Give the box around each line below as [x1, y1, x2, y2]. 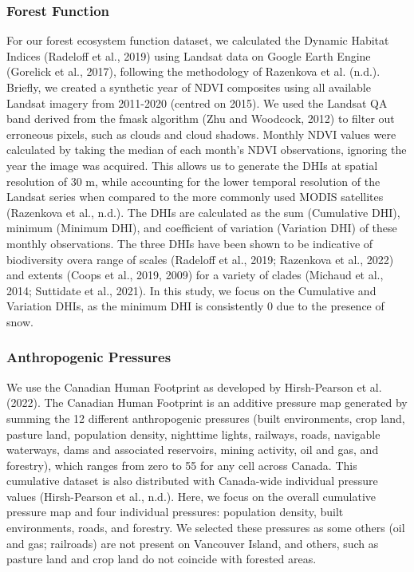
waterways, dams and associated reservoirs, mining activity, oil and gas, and [6, 441, 379, 458]
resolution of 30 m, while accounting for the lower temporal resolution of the [6, 172, 380, 189]
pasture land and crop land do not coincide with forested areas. [6, 550, 317, 567]
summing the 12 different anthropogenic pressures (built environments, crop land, [6, 409, 405, 426]
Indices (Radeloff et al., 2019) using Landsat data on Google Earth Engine [6, 47, 371, 64]
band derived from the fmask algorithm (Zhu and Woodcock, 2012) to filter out [6, 110, 395, 127]
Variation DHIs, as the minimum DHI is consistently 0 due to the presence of [6, 298, 384, 314]
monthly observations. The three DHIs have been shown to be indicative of [6, 235, 373, 251]
